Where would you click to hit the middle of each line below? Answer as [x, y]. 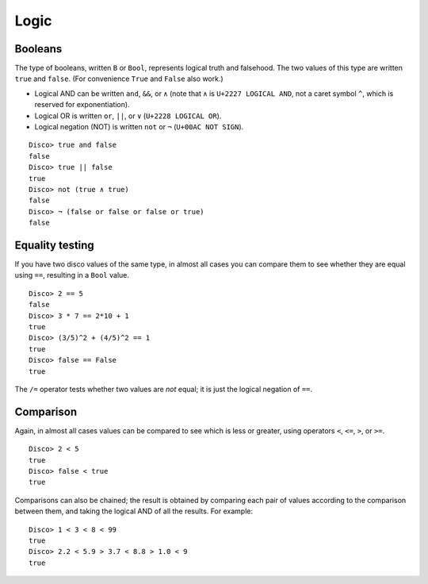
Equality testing [54, 245]
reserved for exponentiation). [82, 105]
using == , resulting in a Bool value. [72, 275]
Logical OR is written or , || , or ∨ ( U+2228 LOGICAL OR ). [128, 116]
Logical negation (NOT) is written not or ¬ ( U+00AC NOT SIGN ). [139, 127]
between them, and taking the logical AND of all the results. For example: [134, 511]
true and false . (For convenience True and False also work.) [119, 79]
